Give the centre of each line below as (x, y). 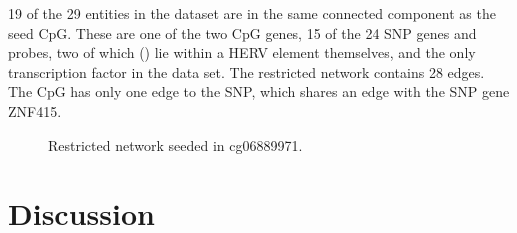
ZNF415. (35, 110)
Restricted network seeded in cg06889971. (175, 144)
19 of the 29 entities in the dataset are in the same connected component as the (252, 13)
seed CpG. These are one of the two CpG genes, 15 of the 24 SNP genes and (242, 32)
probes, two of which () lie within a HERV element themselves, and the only (242, 52)
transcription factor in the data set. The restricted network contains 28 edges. (246, 71)
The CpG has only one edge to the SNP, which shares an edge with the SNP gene (259, 91)
